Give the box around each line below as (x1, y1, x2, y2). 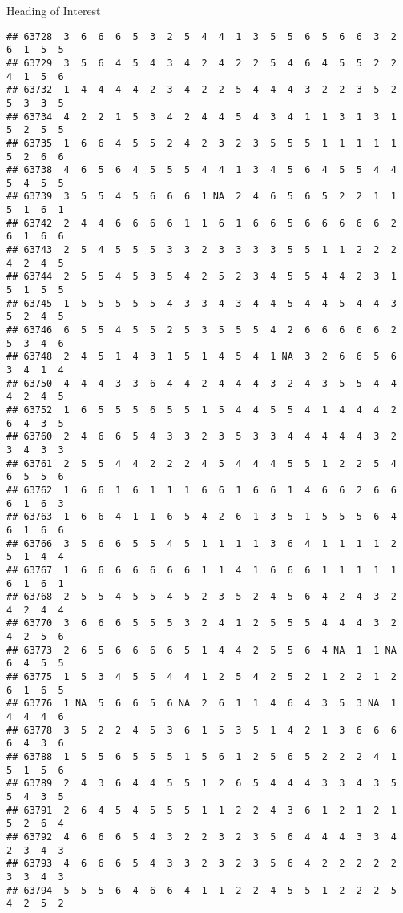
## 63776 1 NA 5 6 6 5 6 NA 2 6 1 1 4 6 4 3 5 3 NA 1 (6, 698, 397, 710)
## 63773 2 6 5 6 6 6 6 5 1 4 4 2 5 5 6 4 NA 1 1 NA (6, 644, 397, 656)
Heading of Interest (6, 2, 101, 18)
